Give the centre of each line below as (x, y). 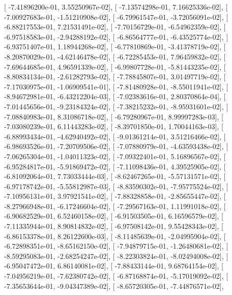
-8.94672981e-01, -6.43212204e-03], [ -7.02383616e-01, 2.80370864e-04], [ (115, 96)
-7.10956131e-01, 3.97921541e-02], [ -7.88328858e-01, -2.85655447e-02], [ (115, 196)
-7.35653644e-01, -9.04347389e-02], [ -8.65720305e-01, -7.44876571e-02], (114, 286)
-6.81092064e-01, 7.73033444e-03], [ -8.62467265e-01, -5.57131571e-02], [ (115, 176)
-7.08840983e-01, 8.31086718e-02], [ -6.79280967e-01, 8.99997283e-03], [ (114, 116)
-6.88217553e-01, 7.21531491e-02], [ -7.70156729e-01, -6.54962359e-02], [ (115, 27)
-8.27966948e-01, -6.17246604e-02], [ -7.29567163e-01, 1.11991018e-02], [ (115, 206)
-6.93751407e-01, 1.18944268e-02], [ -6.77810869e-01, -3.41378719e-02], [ (115, 47)
